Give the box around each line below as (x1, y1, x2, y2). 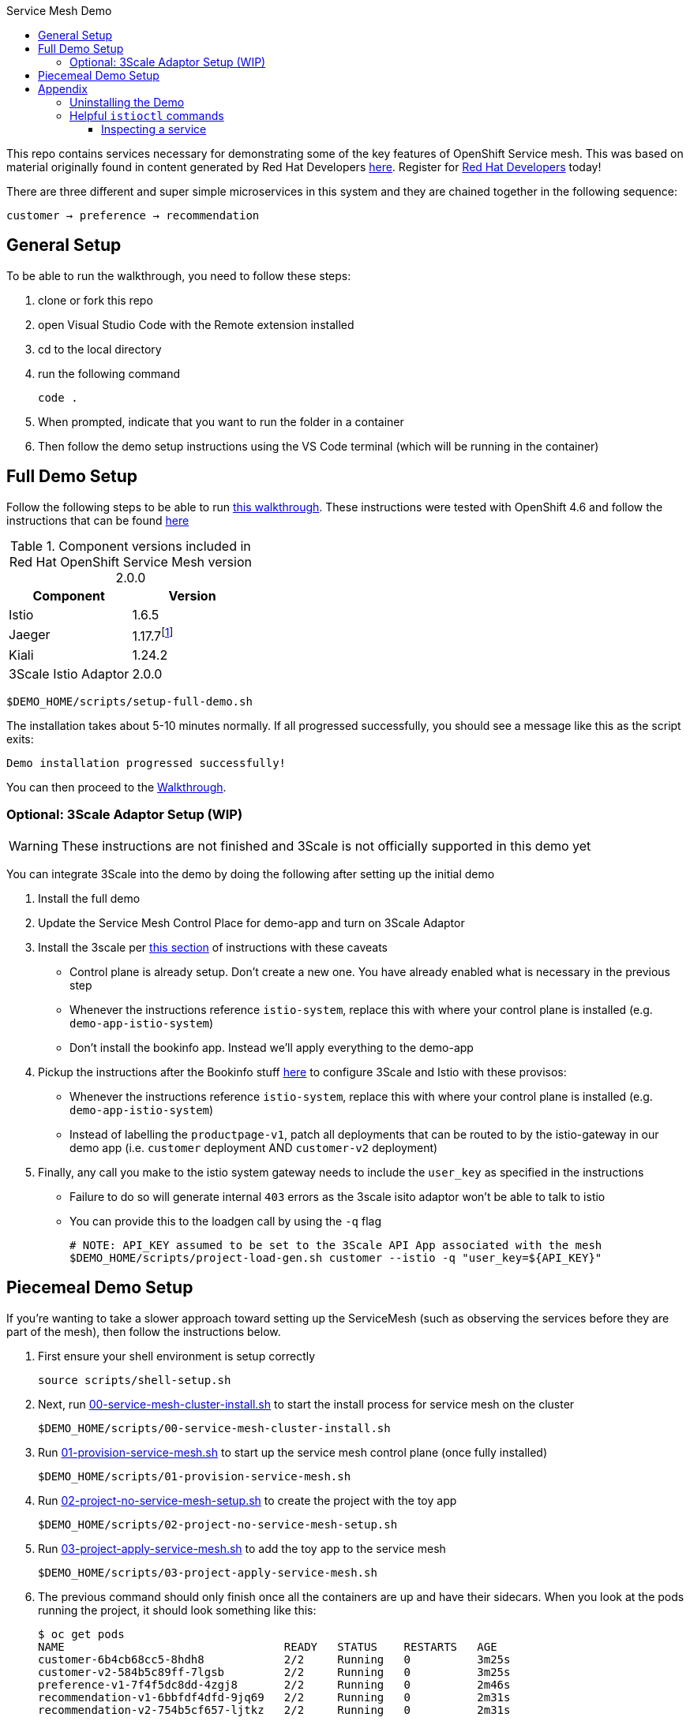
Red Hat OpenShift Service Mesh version (9, 553, 252, 570)
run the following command (38, 366, 181, 380)
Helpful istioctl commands (69, 109, 224, 122)
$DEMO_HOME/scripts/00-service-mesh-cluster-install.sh (38, 1421, 391, 1435)
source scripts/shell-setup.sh (38, 1373, 231, 1386)
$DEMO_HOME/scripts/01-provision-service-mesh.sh (38, 1469, 351, 1483)
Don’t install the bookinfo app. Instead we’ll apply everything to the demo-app (69, 1040, 474, 1054)
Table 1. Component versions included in (9, 537, 251, 554)
